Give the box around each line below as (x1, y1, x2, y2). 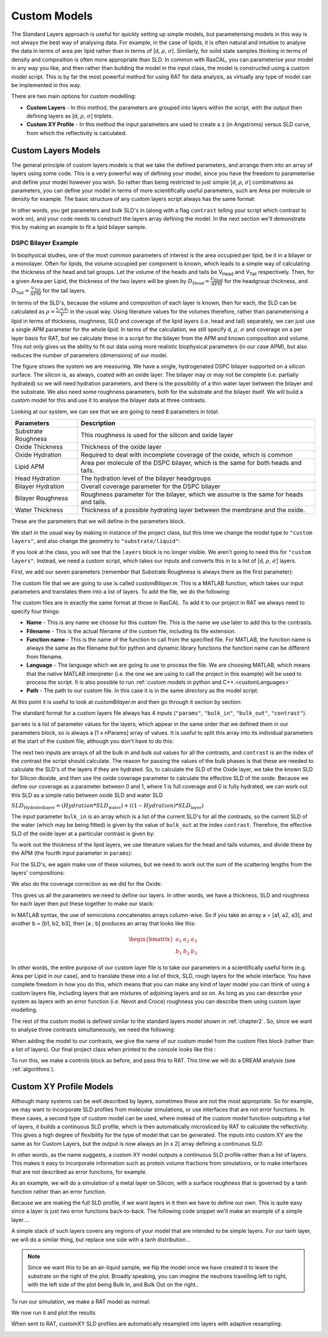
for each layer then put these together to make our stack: (11, 900, 154, 907)
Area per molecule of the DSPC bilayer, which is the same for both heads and (81, 458, 302, 467)
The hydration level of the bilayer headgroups (81, 474, 211, 483)
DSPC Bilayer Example (11, 239, 79, 247)
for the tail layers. (43, 287, 86, 295)
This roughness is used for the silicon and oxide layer (81, 431, 234, 440)
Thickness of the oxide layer (81, 443, 162, 451)
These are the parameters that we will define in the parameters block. (11, 518, 186, 525)
